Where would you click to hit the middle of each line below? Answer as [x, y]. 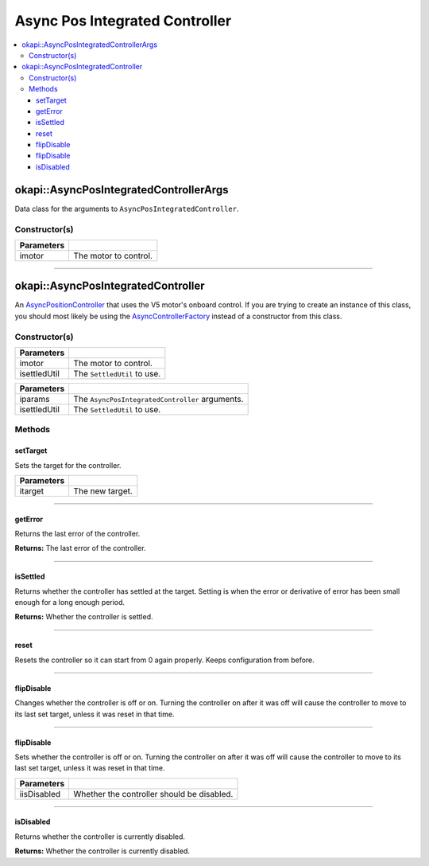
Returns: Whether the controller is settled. [84, 617]
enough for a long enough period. [70, 603]
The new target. [103, 491]
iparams [35, 399]
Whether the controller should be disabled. [153, 794]
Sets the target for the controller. [68, 465]
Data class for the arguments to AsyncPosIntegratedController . [127, 209]
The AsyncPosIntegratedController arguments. [158, 399]
